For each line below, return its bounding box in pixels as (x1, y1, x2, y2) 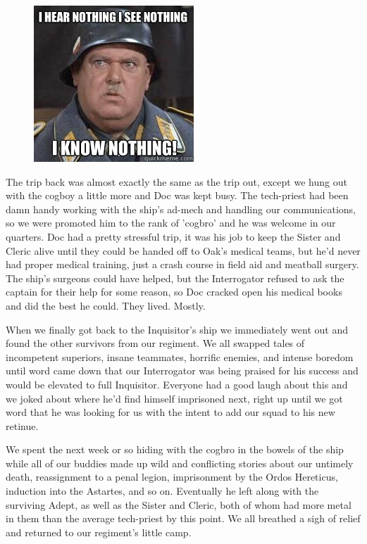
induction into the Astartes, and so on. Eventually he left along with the (6, 483, 319, 498)
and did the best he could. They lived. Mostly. (6, 298, 206, 312)
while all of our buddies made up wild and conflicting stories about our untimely (6, 455, 354, 470)
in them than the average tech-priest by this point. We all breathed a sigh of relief (6, 511, 361, 526)
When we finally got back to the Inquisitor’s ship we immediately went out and (6, 322, 348, 336)
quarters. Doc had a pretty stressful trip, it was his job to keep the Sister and (6, 229, 341, 243)
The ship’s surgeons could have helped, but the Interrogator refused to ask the (6, 270, 344, 285)
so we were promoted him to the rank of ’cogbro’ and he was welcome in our (6, 215, 336, 230)
